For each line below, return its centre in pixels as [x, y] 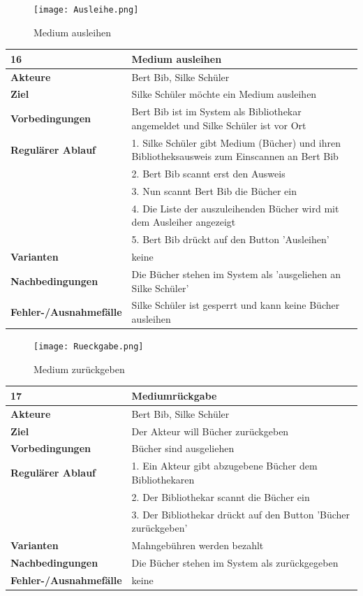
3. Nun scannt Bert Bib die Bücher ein [214, 191]
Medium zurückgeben [79, 369]
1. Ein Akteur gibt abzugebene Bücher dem [224, 466]
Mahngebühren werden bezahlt [198, 545]
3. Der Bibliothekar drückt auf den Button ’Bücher [241, 514]
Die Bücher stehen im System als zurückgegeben [235, 562]
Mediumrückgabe [174, 395]
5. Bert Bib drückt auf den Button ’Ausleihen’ [230, 239]
